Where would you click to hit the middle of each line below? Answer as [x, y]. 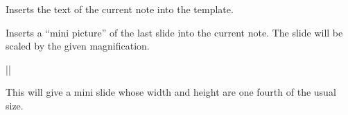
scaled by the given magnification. [78, 46]
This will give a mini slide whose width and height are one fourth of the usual [171, 92]
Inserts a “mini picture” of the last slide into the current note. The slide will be [174, 32]
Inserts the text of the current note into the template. [120, 9]
